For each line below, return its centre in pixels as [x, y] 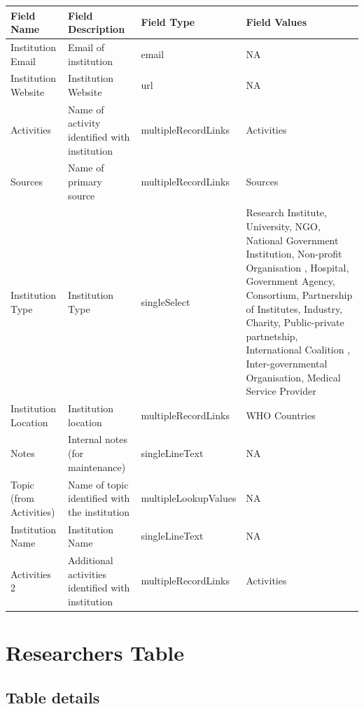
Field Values [276, 22]
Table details [53, 697]
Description [97, 29]
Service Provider [281, 391]
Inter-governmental [287, 363]
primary [85, 182]
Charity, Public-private [295, 322]
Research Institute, [286, 212]
